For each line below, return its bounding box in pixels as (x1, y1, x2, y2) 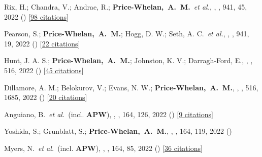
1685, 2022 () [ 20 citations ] (4, 92, 87, 102)
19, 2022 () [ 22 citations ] (4, 38, 80, 48)
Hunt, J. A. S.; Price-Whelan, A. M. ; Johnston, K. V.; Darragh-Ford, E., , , (4, 55, 253, 66)
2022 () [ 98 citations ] (4, 11, 69, 22)
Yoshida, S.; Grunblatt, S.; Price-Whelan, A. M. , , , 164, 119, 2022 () (4, 126, 232, 136)
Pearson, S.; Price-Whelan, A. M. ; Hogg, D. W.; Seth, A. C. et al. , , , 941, (4, 28, 249, 39)
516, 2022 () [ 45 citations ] (4, 65, 84, 75)
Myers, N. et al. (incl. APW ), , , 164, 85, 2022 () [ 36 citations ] (4, 142, 203, 153)
